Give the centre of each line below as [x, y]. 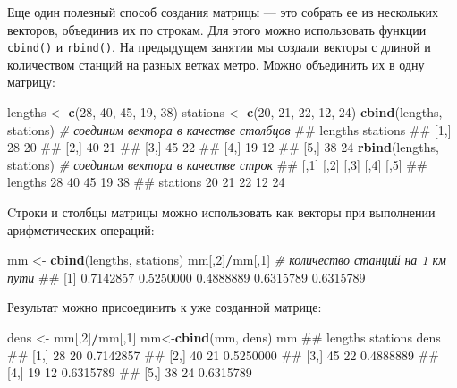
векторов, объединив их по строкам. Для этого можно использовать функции [217, 29]
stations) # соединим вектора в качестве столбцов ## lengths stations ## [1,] [229, 129]
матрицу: [31, 82]
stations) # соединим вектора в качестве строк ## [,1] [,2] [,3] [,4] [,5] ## [217, 164]
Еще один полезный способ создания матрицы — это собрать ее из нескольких [223, 12]
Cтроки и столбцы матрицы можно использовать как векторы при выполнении [221, 212]
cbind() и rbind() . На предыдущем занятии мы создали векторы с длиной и [219, 47]
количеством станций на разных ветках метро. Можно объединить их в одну [216, 64]
